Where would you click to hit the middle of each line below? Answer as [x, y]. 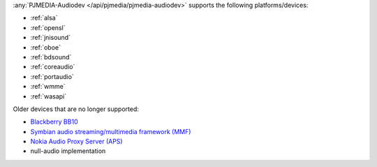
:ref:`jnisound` [51, 38]
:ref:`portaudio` [52, 76]
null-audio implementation [68, 151]
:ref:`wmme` [48, 87]
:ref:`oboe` [46, 47]
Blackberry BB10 [54, 122]
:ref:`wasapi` [49, 96]
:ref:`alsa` [44, 18]
